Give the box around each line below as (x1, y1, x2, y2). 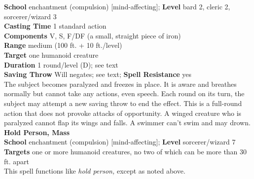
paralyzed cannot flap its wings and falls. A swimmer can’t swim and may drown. (4, 117, 251, 128)
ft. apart (4, 156, 30, 166)
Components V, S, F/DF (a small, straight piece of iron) (4, 30, 181, 40)
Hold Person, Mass (4, 127, 70, 137)
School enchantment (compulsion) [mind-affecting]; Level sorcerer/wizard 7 (4, 137, 236, 147)
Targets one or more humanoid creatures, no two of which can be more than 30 (4, 146, 247, 156)
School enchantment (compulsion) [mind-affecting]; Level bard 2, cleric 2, (4, 1, 230, 11)
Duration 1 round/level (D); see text (4, 59, 118, 70)
